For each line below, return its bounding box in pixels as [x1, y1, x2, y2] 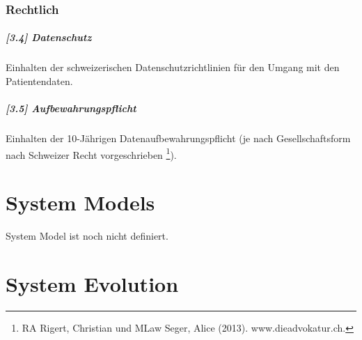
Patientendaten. [6, 74, 73, 88]
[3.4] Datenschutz [6, 30, 92, 45]
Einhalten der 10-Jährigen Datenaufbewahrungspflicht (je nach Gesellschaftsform [6, 131, 351, 146]
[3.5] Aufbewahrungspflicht [6, 101, 136, 116]
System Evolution [6, 269, 179, 297]
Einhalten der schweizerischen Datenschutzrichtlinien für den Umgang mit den [6, 60, 340, 75]
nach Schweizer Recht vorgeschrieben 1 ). [6, 145, 177, 162]
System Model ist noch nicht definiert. [6, 229, 168, 243]
